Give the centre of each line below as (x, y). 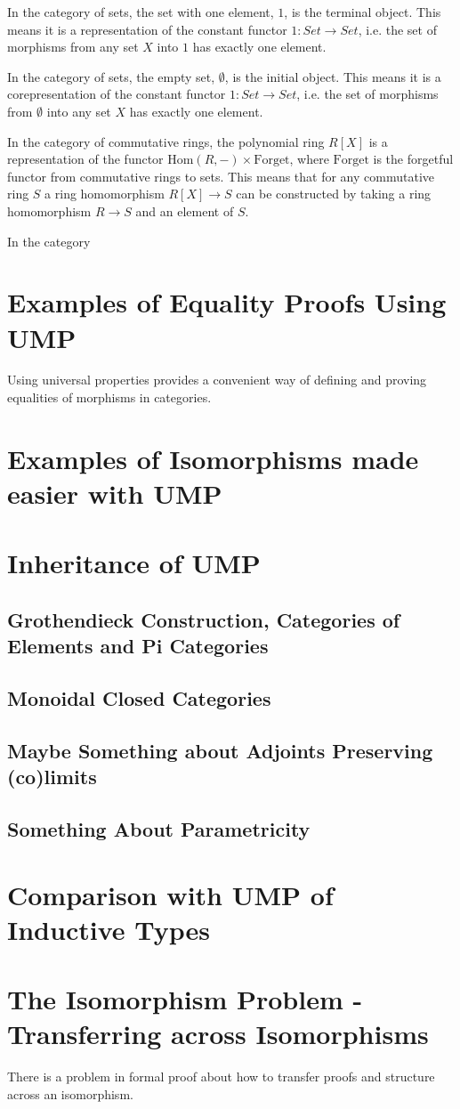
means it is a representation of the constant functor (147, 29)
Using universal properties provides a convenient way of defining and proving (217, 380)
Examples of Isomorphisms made (213, 458)
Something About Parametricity (159, 829)
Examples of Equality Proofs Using (227, 302)
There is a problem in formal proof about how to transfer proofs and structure (221, 1077)
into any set (79, 111)
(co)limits (52, 777)
